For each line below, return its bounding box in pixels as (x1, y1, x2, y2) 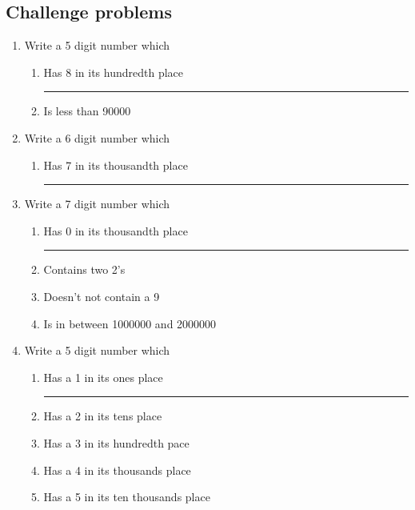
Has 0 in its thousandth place (43, 222, 188, 239)
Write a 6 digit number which (24, 129, 170, 146)
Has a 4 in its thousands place (43, 461, 191, 478)
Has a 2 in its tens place (43, 408, 162, 424)
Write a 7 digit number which (24, 195, 170, 212)
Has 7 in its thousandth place (43, 156, 188, 173)
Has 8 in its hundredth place (43, 63, 184, 80)
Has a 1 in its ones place (43, 368, 163, 385)
